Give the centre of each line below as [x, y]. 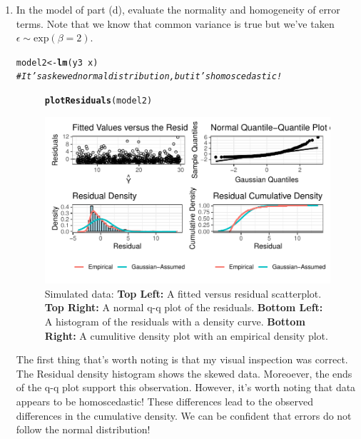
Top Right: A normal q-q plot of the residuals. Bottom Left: [184, 307]
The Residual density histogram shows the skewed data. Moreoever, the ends [184, 373]
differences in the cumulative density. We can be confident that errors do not [184, 415]
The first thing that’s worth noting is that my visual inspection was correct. [182, 359]
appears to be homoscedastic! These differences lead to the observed [165, 401]
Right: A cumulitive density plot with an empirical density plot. [186, 335]
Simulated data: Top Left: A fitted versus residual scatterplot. [183, 293]
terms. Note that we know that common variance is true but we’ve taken [175, 23]
